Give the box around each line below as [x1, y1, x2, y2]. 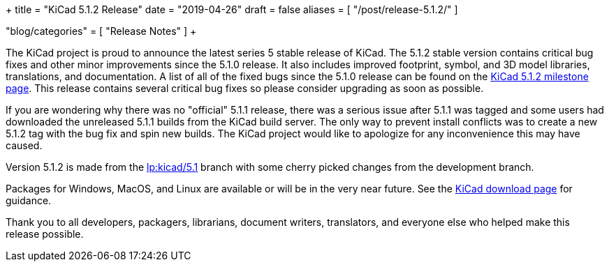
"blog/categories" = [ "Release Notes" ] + [6, 25, 197, 37]
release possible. [6, 228, 84, 240]
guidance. [6, 194, 52, 206]
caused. [6, 139, 43, 151]
